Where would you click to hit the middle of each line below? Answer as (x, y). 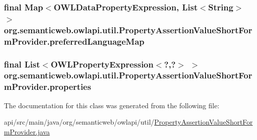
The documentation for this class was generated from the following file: (112, 105)
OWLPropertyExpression (102, 64)
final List (22, 64)
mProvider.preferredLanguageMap (74, 41)
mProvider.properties (48, 87)
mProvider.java (27, 131)
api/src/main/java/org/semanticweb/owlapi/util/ (79, 122)
